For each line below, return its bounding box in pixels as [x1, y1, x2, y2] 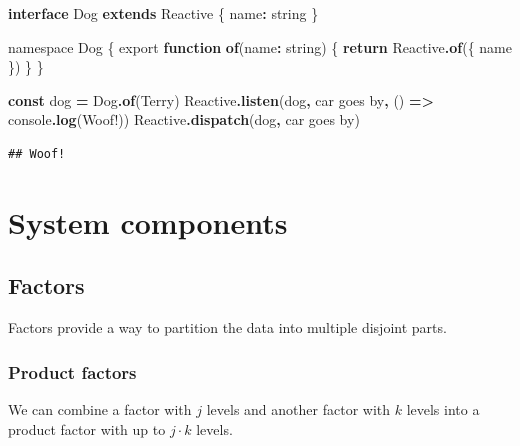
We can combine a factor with [8, 398, 192, 419]
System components [8, 201, 288, 242]
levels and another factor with [206, 398, 391, 419]
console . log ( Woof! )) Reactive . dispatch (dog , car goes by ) [8, 109, 360, 130]
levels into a [406, 398, 480, 419]
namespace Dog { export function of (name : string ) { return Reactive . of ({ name [8, 36, 512, 57]
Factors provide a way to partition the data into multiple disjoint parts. [8, 317, 447, 338]
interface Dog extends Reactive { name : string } [8, 3, 319, 23]
